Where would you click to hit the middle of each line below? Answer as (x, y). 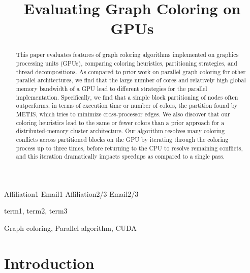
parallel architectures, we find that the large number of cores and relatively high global (131, 80)
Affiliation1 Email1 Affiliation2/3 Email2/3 (71, 193)
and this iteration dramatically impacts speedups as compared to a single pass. (120, 156)
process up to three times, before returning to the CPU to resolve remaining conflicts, (129, 148)
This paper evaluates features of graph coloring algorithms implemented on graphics (127, 55)
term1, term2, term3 (36, 211)
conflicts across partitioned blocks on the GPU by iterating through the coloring (122, 139)
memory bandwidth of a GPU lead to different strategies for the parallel (112, 88)
